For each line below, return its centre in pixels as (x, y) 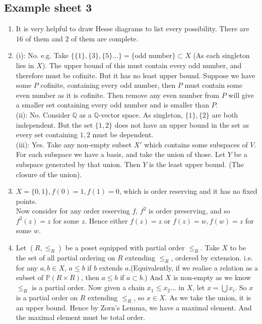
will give (241, 95)
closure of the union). (49, 174)
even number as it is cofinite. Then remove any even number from (117, 95)
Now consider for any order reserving (73, 211)
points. (26, 201)
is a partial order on (47, 297)
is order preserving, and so (189, 211)
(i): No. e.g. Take (42, 55)
